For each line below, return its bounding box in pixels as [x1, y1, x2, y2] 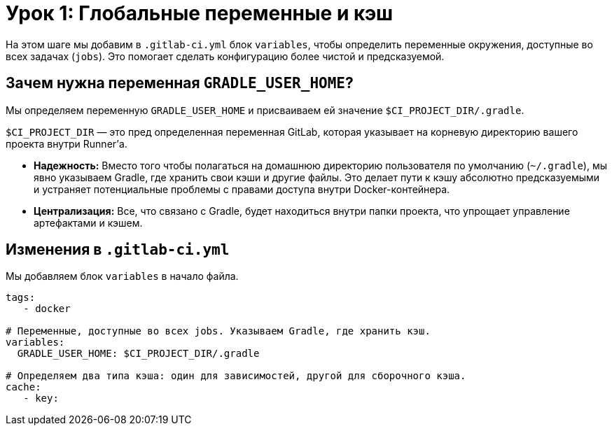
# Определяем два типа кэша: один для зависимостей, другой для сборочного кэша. [6, 370, 466, 382]
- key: [23, 393, 59, 404]
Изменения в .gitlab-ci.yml [6, 241, 230, 259]
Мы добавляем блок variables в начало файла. [6, 270, 239, 283]
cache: [6, 381, 41, 393]
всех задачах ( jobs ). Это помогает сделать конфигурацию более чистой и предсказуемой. [6, 50, 445, 62]
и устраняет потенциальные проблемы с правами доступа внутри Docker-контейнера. [34, 183, 450, 195]
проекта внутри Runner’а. [6, 137, 127, 150]
